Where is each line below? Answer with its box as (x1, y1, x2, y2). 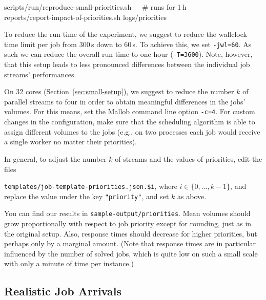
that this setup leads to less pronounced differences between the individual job (4, 59, 250, 70)
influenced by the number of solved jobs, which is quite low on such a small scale (4, 248, 258, 259)
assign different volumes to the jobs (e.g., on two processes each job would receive (4, 126, 260, 137)
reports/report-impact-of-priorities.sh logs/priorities (4, 11, 167, 22)
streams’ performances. (4, 69, 76, 79)
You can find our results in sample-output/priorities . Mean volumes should (4, 208, 251, 219)
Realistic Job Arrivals (4, 283, 121, 299)
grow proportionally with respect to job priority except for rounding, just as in (4, 218, 252, 229)
